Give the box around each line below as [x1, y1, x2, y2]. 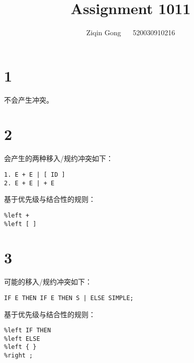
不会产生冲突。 [4, 94, 53, 105]
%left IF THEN [4, 327, 51, 334]
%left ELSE [4, 335, 40, 342]
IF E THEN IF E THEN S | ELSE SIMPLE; [4, 294, 134, 302]
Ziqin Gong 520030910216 [86, 27, 175, 38]
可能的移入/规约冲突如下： [4, 276, 92, 287]
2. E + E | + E [4, 179, 55, 187]
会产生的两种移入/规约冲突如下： [4, 153, 113, 164]
